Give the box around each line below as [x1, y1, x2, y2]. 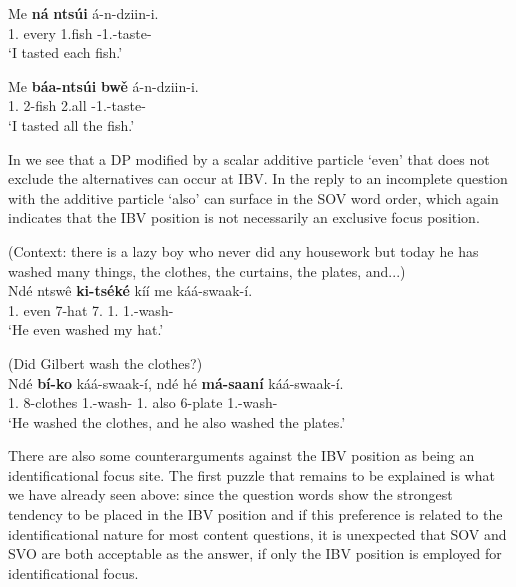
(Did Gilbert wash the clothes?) [8, 352, 203, 373]
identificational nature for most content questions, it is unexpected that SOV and [8, 523, 507, 544]
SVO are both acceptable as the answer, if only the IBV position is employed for [8, 543, 502, 564]
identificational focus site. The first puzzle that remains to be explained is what [8, 464, 495, 485]
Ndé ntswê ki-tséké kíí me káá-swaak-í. [8, 280, 253, 301]
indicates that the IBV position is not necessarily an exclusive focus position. [8, 207, 480, 228]
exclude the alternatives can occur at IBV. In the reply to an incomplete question [8, 168, 508, 189]
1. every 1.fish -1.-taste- [8, 22, 152, 43]
